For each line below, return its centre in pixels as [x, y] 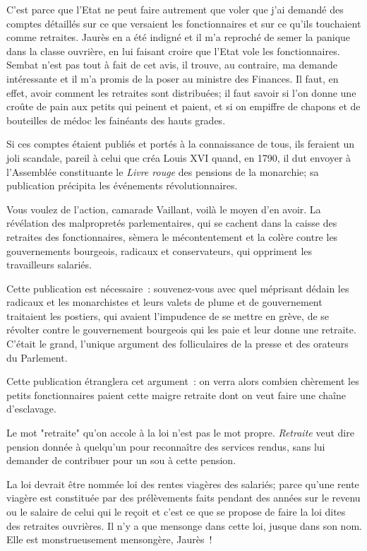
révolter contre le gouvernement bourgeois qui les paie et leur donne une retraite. [181, 330]
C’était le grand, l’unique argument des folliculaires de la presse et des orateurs [178, 344]
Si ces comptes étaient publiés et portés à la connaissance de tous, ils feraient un [180, 144]
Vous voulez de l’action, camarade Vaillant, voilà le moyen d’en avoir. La [164, 209]
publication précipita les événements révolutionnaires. [122, 185]
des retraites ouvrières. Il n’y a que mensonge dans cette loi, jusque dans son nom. [184, 525]
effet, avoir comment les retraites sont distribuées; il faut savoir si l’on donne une [181, 92]
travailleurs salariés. [49, 265]
